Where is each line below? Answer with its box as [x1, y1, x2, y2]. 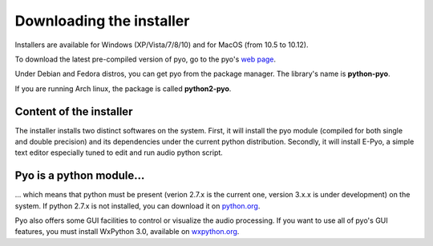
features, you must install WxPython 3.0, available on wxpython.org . [14, 227, 240, 236]
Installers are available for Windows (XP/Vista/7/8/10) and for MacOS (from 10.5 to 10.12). [14, 40, 309, 50]
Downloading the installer [14, 12, 190, 30]
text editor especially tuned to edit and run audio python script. [14, 148, 224, 157]
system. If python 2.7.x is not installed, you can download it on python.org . [14, 200, 261, 211]
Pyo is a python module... [14, 169, 145, 183]
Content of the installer [14, 105, 133, 118]
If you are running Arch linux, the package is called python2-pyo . [14, 84, 232, 93]
